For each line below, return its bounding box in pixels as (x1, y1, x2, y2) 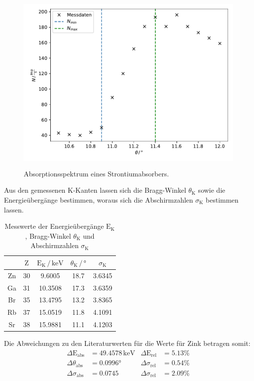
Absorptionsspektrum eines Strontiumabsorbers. (24, 168, 169, 178)
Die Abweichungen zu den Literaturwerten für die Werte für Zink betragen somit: (4, 338, 251, 348)
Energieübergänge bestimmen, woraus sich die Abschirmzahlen (4, 194, 193, 205)
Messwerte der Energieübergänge (4, 221, 104, 231)
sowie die (198, 185, 225, 195)
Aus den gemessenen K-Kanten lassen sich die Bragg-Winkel (4, 185, 186, 195)
